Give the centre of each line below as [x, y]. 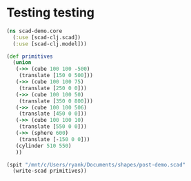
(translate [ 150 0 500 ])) [56, 76]
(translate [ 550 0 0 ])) [53, 127]
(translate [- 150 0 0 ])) [54, 139]
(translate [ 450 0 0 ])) [53, 114]
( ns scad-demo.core [34, 31]
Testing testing [50, 13]
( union [22, 63]
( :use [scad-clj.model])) [50, 44]
